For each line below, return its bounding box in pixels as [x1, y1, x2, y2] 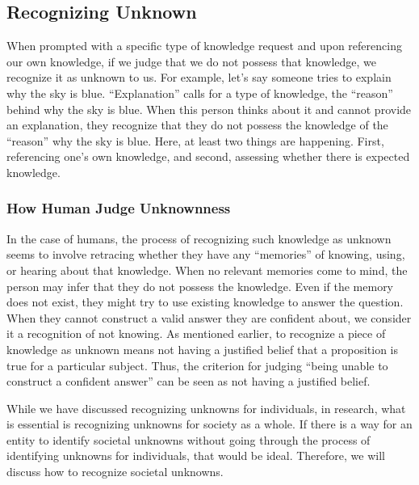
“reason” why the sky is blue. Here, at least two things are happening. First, [6, 132, 384, 149]
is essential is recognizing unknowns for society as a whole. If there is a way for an [6, 415, 413, 432]
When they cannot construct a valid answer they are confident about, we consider [6, 309, 412, 326]
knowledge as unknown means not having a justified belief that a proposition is [6, 340, 399, 357]
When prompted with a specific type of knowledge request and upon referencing [6, 37, 402, 54]
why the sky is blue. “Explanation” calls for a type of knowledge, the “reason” [6, 84, 393, 101]
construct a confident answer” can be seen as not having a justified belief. [6, 373, 371, 390]
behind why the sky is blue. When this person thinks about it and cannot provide [6, 100, 412, 117]
